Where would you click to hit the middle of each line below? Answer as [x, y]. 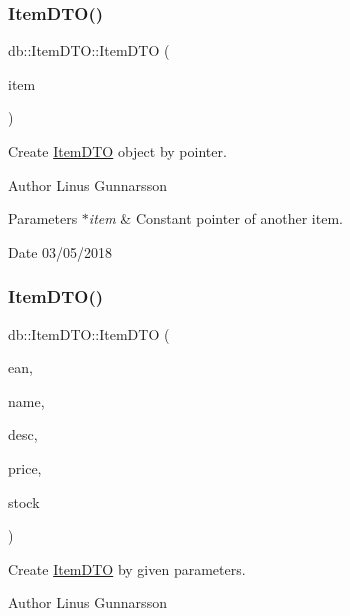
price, [25, 467]
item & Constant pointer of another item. [215, 218]
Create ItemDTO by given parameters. [127, 568]
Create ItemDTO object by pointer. [117, 151]
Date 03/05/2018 [60, 251]
